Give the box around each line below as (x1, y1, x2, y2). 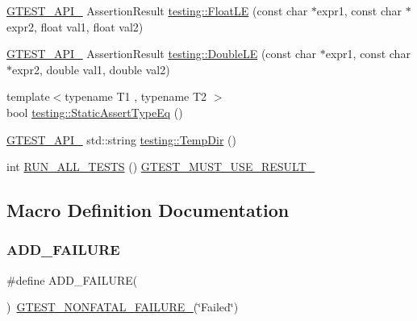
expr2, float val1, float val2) (6, 18, 144, 35)
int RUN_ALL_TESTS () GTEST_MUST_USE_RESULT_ (6, 158, 315, 175)
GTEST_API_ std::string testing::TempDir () (6, 131, 236, 148)
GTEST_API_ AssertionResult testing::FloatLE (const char (6, 2, 308, 19)
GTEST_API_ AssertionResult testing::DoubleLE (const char (6, 45, 317, 62)
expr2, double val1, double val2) (12, 60, 170, 77)
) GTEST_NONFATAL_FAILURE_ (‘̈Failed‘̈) (6, 298, 239, 315)
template (6, 88, 50, 105)
